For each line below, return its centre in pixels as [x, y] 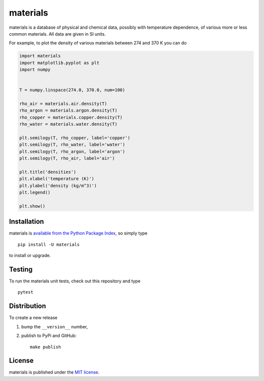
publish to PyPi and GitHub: [49, 336]
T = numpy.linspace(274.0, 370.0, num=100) [72, 90]
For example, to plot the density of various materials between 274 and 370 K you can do [98, 43]
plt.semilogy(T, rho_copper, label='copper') [75, 138]
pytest [26, 292]
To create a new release [33, 318]
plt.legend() [35, 192]
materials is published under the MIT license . [54, 372]
